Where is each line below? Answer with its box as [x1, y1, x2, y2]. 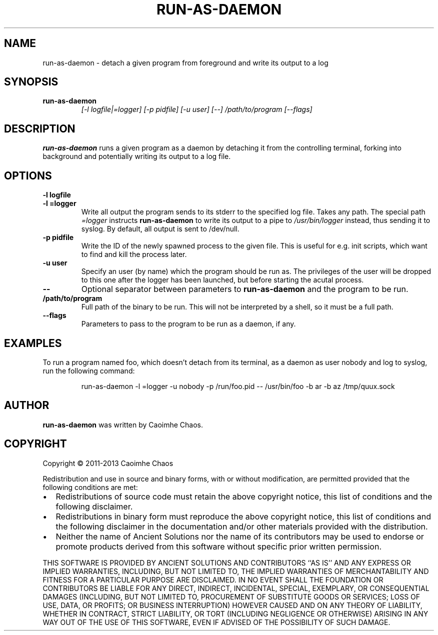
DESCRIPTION [4, 122, 75, 135]
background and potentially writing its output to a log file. [42, 152, 231, 161]
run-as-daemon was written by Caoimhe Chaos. [42, 420, 203, 429]
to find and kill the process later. [81, 250, 187, 259]
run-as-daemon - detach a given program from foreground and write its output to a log [42, 58, 328, 67]
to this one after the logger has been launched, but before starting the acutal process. [81, 275, 364, 284]
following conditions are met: [42, 482, 138, 491]
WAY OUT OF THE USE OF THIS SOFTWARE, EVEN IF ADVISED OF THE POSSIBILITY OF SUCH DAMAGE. [42, 617, 390, 626]
